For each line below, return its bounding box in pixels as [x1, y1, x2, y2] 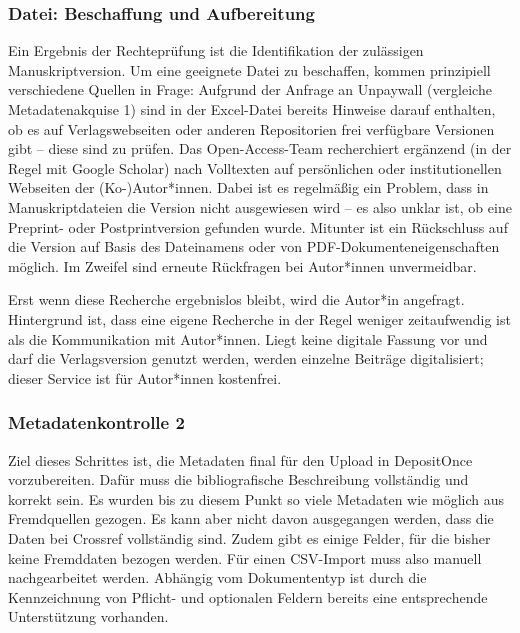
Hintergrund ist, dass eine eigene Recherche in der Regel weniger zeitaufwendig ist [8, 308, 511, 329]
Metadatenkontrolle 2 [8, 410, 185, 435]
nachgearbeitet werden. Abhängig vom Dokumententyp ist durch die [8, 567, 427, 588]
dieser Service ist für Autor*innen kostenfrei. [8, 367, 282, 388]
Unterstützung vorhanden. [8, 606, 169, 627]
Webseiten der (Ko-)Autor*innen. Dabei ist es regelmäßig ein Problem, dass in [8, 177, 489, 198]
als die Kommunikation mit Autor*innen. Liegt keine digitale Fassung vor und [8, 328, 488, 349]
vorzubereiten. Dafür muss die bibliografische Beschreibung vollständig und [8, 469, 469, 490]
